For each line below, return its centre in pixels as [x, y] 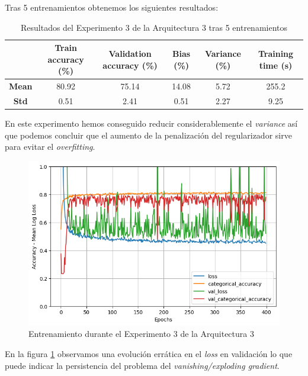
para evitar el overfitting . [50, 147]
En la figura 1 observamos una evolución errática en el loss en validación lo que [149, 354]
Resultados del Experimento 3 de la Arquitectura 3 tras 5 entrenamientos [154, 27]
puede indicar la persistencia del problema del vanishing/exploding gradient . [142, 365]
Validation [130, 53]
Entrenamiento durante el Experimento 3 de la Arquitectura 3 [141, 334]
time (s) [276, 65]
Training [276, 53]
